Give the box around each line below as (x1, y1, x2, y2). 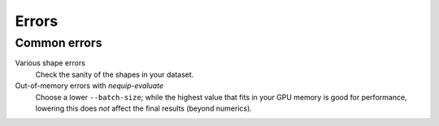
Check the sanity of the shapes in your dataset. (35, 69, 194, 79)
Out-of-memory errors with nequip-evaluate (15, 81, 164, 90)
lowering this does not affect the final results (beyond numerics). (35, 103, 252, 113)
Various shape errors (15, 58, 85, 68)
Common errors (15, 36, 102, 50)
